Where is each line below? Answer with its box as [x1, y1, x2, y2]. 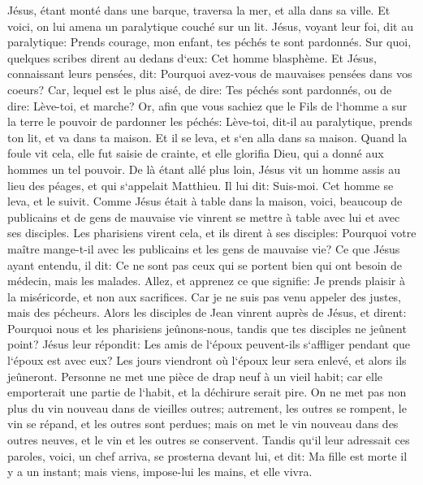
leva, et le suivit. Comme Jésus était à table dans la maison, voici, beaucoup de [7, 193, 403, 210]
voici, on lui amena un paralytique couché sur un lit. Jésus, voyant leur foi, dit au [7, 17, 413, 34]
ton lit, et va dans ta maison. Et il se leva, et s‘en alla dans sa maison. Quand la [7, 128, 408, 145]
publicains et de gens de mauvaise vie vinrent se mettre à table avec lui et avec [7, 208, 400, 225]
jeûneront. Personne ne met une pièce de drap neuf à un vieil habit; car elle [7, 367, 383, 384]
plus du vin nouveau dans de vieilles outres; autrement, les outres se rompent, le [7, 399, 407, 416]
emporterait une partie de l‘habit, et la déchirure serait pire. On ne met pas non [7, 383, 407, 401]
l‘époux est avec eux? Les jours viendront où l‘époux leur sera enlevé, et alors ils [7, 352, 407, 369]
